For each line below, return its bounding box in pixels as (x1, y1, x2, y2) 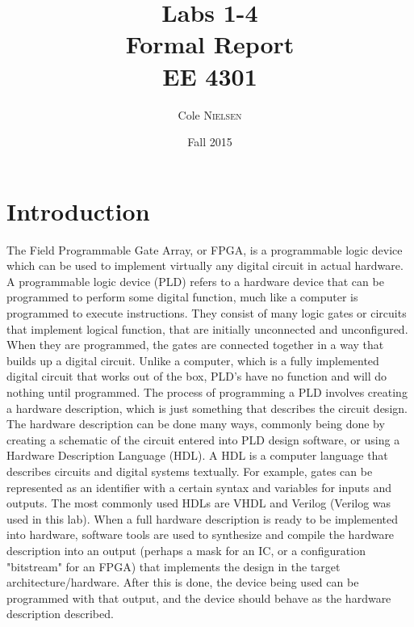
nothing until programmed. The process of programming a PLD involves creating (6, 383, 408, 400)
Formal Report (125, 27, 295, 61)
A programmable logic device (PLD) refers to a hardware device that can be (6, 272, 384, 289)
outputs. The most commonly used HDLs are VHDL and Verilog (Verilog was (6, 494, 391, 511)
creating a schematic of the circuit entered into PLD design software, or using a (6, 431, 400, 448)
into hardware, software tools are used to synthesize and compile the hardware (6, 526, 395, 543)
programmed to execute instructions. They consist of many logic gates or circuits (6, 305, 407, 321)
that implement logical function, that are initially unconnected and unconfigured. (6, 320, 408, 337)
